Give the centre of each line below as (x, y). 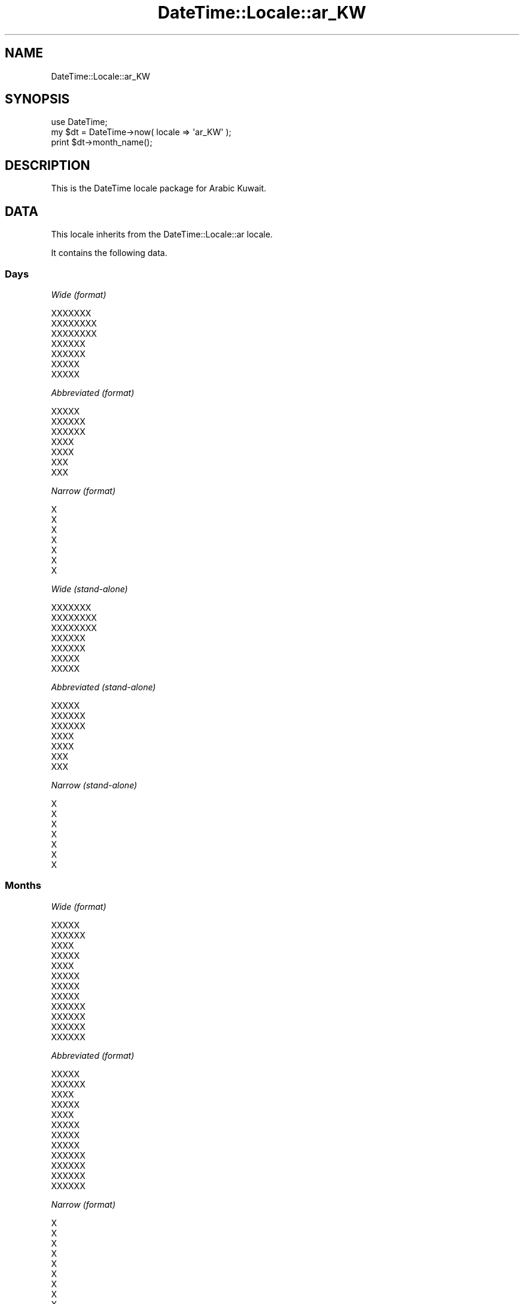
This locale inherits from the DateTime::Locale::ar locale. (162, 234)
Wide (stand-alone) (89, 589)
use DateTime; (79, 122)
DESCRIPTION (48, 165)
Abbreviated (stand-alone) (103, 687)
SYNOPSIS (37, 99)
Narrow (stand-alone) (94, 785)
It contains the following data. (109, 253)
